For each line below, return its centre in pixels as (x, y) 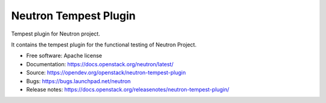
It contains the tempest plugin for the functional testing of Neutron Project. (104, 45)
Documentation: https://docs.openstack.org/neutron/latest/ (100, 64)
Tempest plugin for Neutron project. (56, 34)
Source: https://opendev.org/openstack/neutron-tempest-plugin (106, 73)
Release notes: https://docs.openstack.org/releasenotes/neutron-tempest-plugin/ (128, 89)
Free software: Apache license (64, 56)
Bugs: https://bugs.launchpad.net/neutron (78, 81)
